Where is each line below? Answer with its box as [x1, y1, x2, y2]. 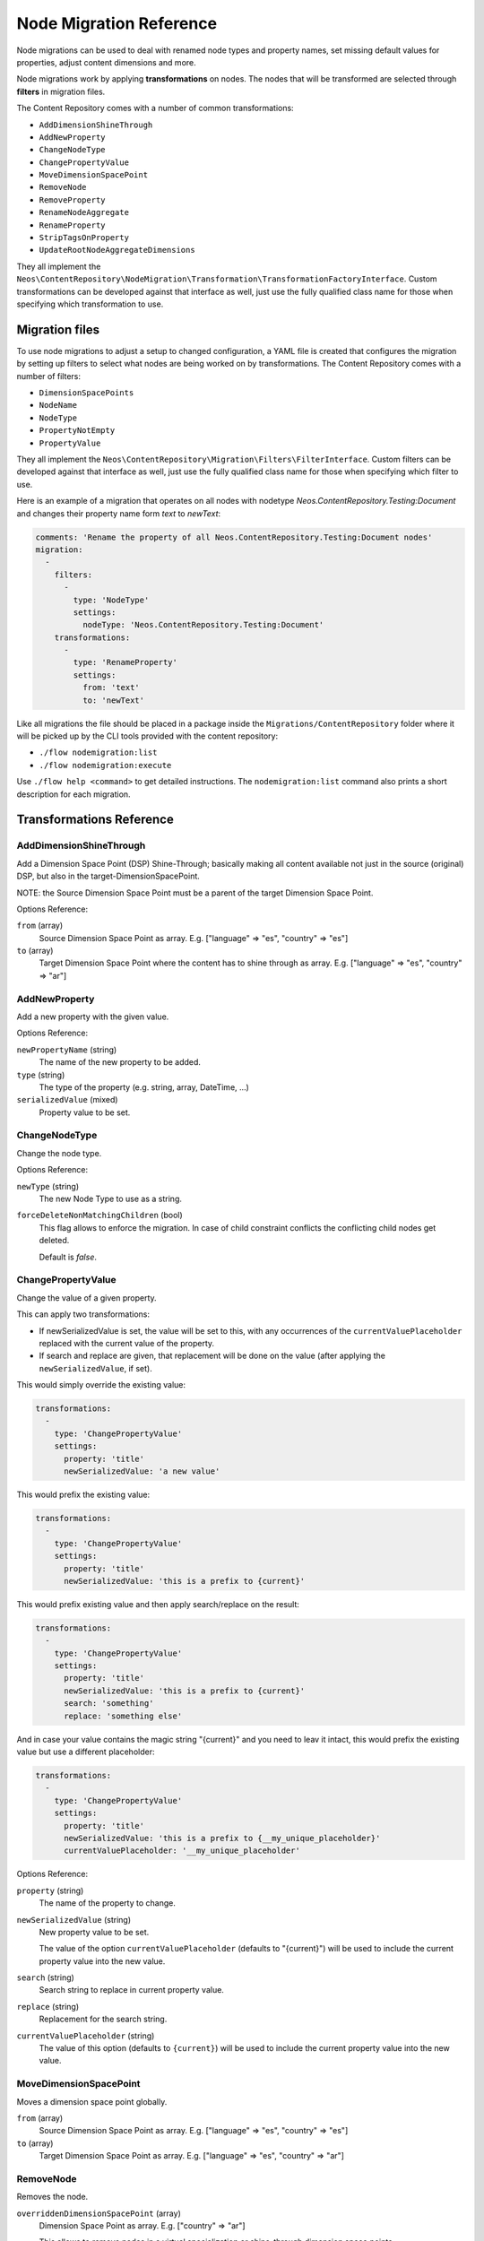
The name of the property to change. [39, 1898, 177, 1908]
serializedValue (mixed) [16, 1095, 118, 1105]
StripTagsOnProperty [39, 233, 130, 243]
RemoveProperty [39, 195, 107, 205]
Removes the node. [16, 2192, 89, 2202]
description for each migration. [16, 789, 131, 800]
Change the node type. [16, 1147, 102, 1158]
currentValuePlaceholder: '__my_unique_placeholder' [64, 1846, 300, 1856]
